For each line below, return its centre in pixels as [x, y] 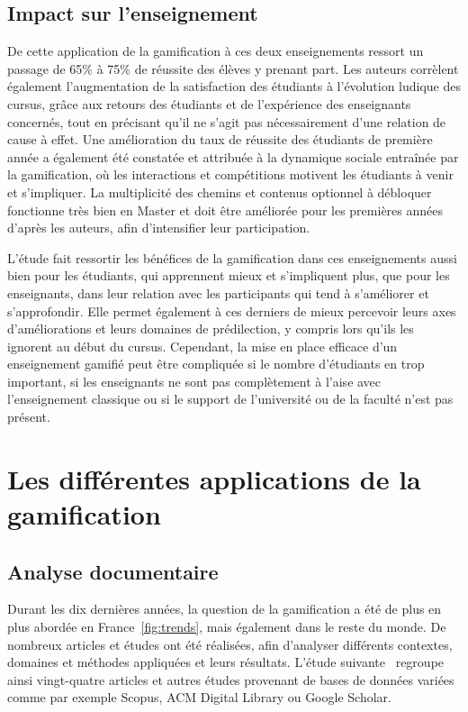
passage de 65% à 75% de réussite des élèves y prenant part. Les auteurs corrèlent [233, 68]
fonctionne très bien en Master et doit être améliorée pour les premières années [225, 210]
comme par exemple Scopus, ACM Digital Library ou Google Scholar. [199, 697]
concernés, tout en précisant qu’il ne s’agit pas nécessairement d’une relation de [227, 121]
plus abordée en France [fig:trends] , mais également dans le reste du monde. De [227, 627]
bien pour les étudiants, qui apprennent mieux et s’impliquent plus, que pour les [229, 275]
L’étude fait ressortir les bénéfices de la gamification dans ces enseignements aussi [232, 257]
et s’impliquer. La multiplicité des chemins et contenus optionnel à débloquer [220, 192]
